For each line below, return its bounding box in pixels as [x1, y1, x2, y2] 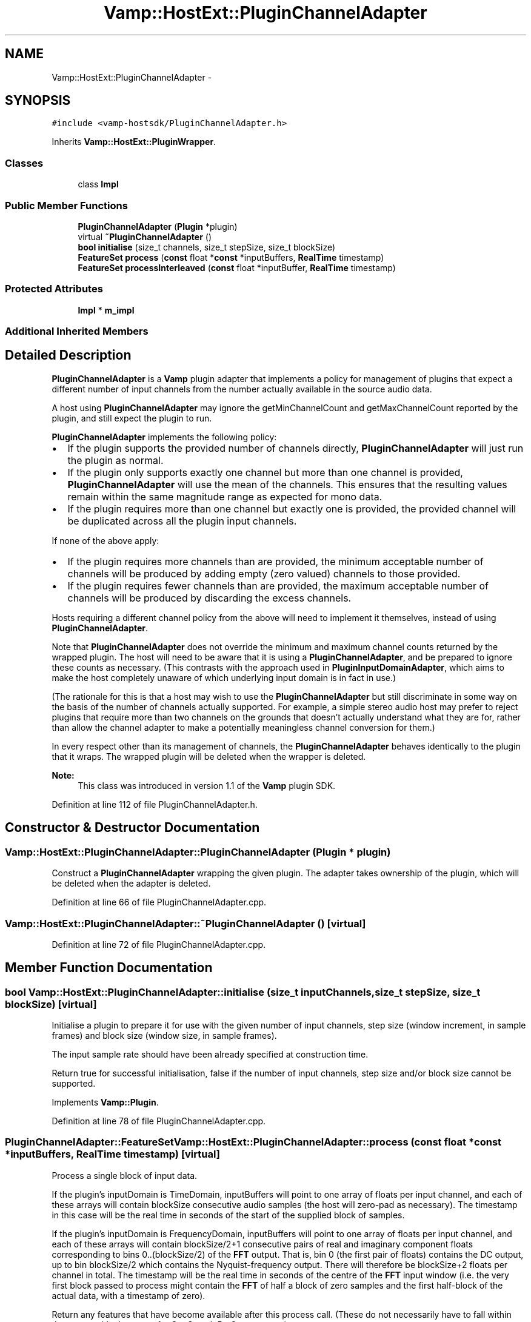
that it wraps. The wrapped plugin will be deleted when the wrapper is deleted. [52, 751, 366, 762]
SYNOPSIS [5, 93, 71, 109]
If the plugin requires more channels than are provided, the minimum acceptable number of [67, 555, 484, 568]
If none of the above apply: [52, 535, 159, 546]
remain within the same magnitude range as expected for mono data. [67, 490, 382, 503]
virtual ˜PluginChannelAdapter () [78, 231, 212, 242]
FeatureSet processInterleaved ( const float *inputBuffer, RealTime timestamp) [78, 262, 396, 273]
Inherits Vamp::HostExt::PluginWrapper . [52, 136, 216, 147]
